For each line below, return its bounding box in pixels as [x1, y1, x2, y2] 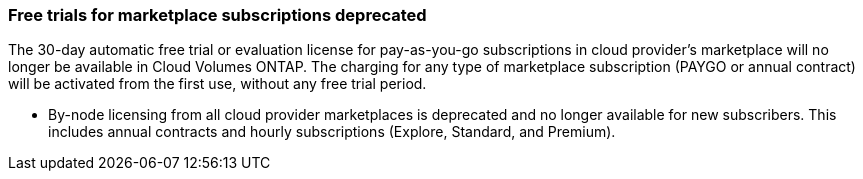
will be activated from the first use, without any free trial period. [8, 75, 427, 93]
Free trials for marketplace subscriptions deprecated [8, 5, 427, 25]
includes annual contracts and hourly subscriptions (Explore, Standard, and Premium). [48, 123, 616, 141]
